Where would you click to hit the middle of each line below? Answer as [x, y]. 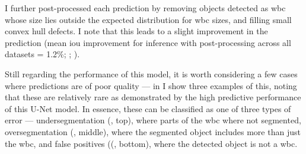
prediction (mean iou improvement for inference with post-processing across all [148, 42]
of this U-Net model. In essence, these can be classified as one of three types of [148, 108]
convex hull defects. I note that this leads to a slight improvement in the [136, 31]
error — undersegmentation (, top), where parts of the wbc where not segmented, [153, 120]
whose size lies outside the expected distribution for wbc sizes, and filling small [148, 19]
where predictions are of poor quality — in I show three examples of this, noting [151, 85]
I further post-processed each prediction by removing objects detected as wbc [145, 8]
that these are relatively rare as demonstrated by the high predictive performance [153, 97]
